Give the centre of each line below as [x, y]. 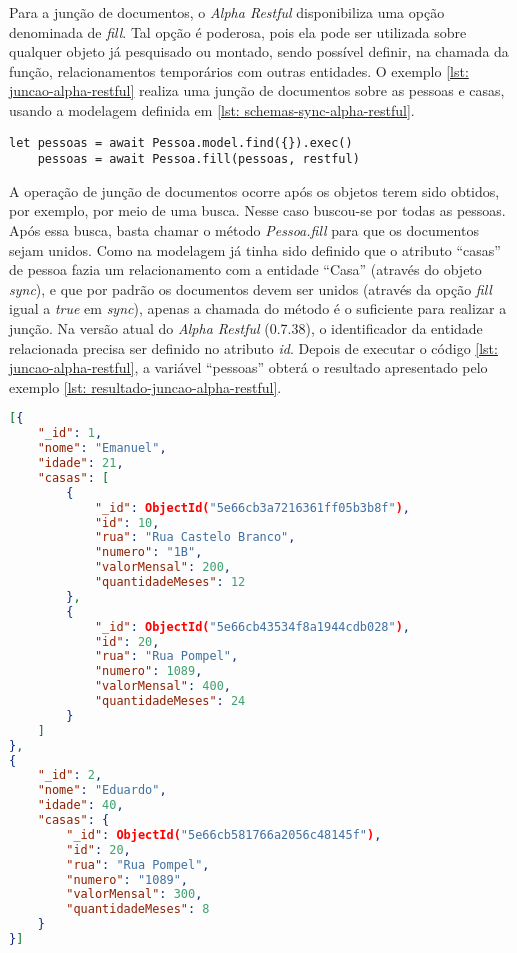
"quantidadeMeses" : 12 [170, 582]
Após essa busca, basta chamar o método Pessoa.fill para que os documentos [244, 230]
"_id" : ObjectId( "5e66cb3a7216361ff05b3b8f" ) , [252, 507]
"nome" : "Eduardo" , [102, 790]
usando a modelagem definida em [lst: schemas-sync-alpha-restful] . [212, 109]
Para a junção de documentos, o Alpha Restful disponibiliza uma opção [227, 12]
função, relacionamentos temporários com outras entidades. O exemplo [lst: [239, 70]
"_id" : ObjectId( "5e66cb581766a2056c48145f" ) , [224, 834]
